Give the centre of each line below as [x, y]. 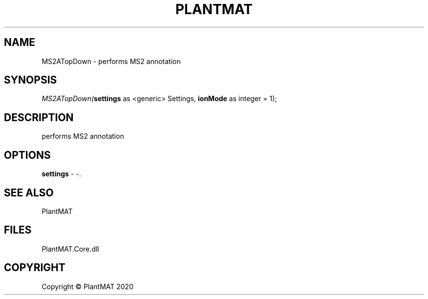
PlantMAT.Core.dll [70, 249]
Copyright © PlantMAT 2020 [87, 286]
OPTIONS [27, 155]
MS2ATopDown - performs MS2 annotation [111, 61]
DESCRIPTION [39, 117]
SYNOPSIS [31, 80]
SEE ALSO [29, 192]
